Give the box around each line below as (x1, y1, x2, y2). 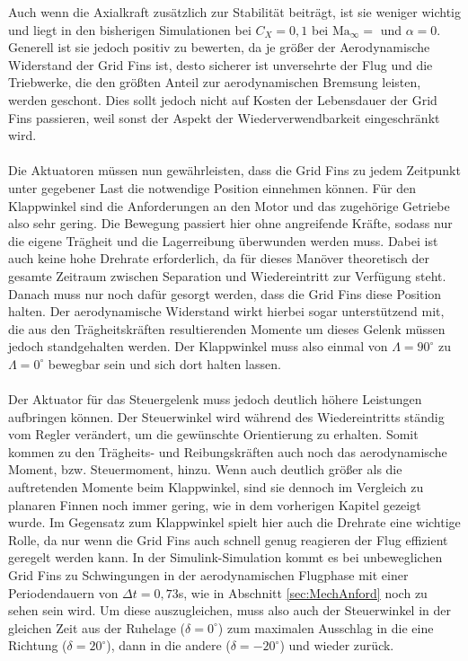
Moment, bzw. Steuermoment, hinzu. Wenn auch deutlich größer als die (8, 460, 402, 479)
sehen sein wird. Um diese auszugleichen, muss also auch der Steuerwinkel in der (8, 601, 451, 620)
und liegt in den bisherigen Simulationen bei (8, 20, 252, 39)
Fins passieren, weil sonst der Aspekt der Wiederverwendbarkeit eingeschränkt (8, 108, 440, 127)
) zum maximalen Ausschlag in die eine (217, 618, 434, 637)
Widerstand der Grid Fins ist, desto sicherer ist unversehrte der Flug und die (8, 55, 433, 74)
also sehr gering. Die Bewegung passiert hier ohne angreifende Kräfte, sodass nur (8, 214, 453, 233)
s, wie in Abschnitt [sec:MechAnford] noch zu (178, 583, 428, 602)
